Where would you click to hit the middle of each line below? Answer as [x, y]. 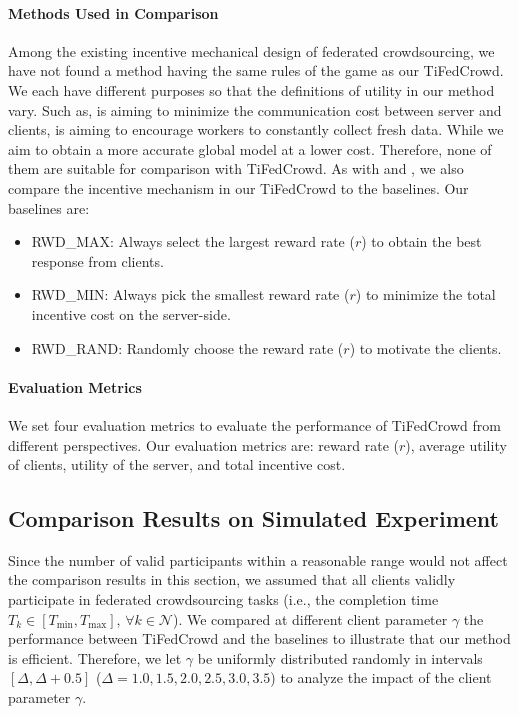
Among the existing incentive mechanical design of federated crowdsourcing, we [251, 50]
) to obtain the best [421, 241]
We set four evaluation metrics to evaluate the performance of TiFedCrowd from [254, 424]
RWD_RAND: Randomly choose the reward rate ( [187, 347]
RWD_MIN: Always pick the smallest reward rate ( [190, 294]
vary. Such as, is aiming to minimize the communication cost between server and [255, 109]
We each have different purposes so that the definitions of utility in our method [251, 89]
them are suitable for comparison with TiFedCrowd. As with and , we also [236, 168]
